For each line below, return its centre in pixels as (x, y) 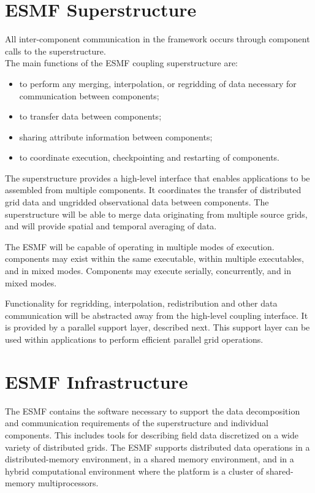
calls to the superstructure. (55, 51)
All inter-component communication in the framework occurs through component (157, 39)
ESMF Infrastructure (97, 381)
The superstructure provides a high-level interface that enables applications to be (157, 178)
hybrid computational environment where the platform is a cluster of (134, 471)
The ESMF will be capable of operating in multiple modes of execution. (140, 246)
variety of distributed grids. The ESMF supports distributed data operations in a (157, 447)
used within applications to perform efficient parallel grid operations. (134, 339)
